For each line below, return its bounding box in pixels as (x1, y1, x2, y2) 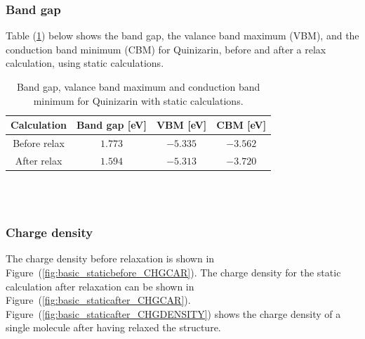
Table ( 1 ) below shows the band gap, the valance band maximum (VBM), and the (6, 28, 359, 43)
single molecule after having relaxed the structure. (6, 320, 221, 335)
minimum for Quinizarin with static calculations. (33, 93, 244, 108)
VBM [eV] (156, 117, 207, 132)
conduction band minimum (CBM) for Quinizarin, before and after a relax (6, 41, 326, 56)
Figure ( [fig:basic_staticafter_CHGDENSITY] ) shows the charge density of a (6, 306, 341, 321)
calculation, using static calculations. (6, 56, 164, 70)
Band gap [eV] (77, 117, 147, 132)
